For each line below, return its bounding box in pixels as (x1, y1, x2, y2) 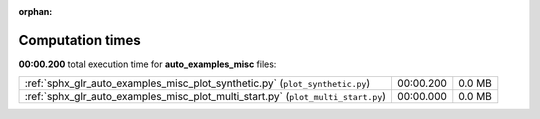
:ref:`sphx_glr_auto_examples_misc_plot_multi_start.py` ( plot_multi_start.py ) (24, 90, 387, 104)
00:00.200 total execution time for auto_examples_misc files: (18, 58, 277, 70)
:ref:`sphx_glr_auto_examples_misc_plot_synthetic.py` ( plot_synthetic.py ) (24, 76, 371, 90)
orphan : (18, 6, 53, 17)
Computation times (18, 31, 141, 49)
